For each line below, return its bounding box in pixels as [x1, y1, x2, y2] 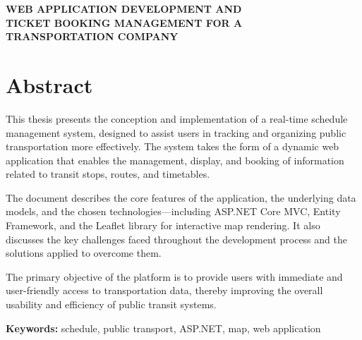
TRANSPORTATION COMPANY [6, 29, 179, 44]
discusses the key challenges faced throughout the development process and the [6, 231, 347, 246]
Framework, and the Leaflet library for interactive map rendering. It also [6, 218, 320, 233]
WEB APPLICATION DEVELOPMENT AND [6, 1, 242, 16]
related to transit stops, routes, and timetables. [6, 166, 210, 181]
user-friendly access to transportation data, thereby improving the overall [6, 283, 323, 298]
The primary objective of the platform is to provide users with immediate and [6, 269, 343, 284]
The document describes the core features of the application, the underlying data [6, 190, 356, 205]
